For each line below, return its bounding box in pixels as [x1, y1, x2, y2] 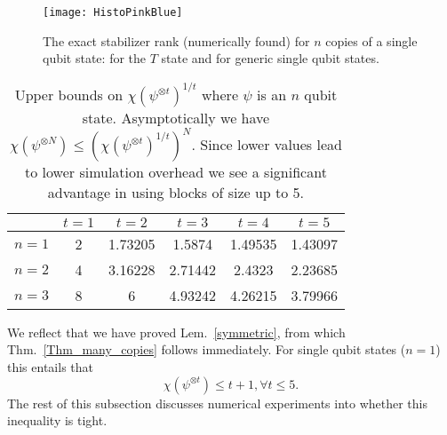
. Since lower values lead [191, 133, 342, 154]
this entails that [7, 358, 93, 376]
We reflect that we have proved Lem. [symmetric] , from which [7, 322, 346, 341]
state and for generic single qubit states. [161, 49, 379, 67]
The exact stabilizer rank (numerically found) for [43, 31, 310, 50]
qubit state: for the [43, 49, 147, 67]
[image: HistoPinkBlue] [43, 6, 183, 19]
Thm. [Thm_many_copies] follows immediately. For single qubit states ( [7, 340, 406, 359]
